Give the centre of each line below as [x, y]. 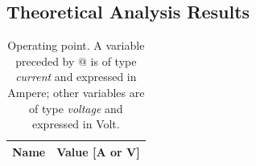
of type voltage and [76, 108]
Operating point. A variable [76, 45]
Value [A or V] [98, 151]
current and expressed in [76, 77]
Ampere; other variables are [76, 92]
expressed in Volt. [76, 124]
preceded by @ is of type [76, 61]
